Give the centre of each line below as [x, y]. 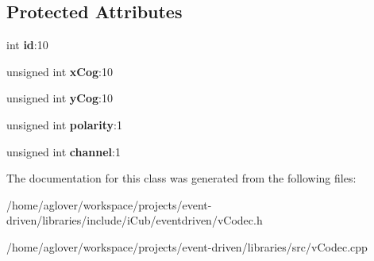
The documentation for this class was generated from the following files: [181, 178]
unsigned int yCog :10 [60, 98]
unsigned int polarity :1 [64, 124]
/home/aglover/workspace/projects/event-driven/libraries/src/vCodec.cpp [187, 246]
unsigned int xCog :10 [60, 71]
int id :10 [27, 45]
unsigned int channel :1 [64, 151]
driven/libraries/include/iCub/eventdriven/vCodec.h [135, 220]
